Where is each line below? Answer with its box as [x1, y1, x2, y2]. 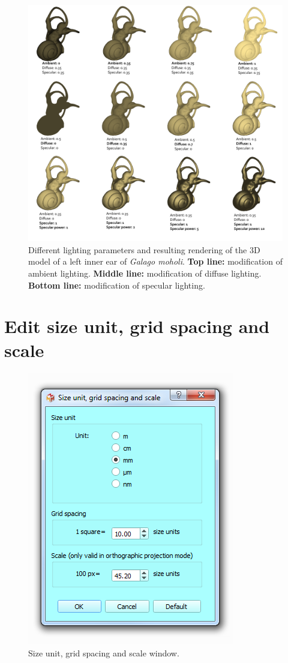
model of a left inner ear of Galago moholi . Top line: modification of [28, 255, 283, 268]
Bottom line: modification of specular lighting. [28, 278, 205, 291]
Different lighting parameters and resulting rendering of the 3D [28, 243, 260, 256]
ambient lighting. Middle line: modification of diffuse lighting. [28, 266, 262, 279]
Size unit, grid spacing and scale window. [28, 647, 179, 659]
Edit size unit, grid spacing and [4, 314, 270, 338]
